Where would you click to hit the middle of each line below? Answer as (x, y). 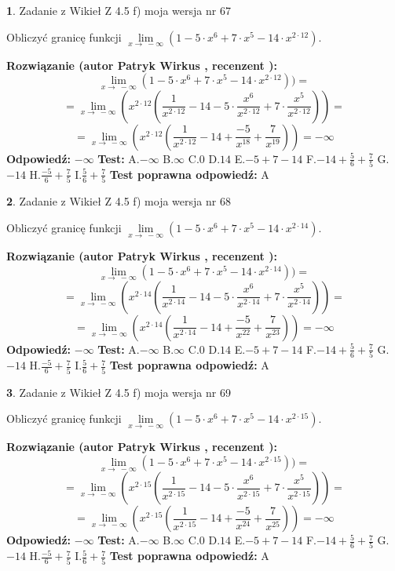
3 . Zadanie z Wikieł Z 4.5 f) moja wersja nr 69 (119, 392)
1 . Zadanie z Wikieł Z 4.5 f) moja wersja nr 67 (119, 10)
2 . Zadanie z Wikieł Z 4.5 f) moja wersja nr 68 (119, 201)
